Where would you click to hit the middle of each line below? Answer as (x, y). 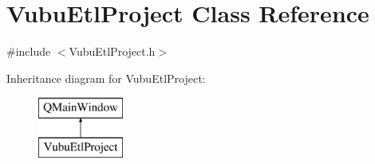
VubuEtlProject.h (112, 51)
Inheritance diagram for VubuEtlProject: (106, 78)
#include (29, 51)
